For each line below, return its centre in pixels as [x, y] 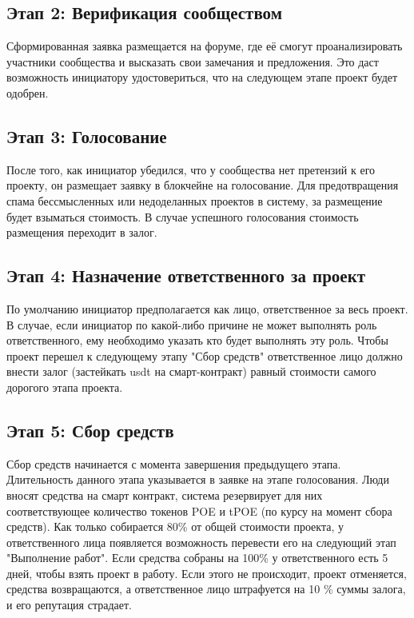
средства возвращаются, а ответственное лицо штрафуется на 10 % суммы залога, [206, 589]
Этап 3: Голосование [87, 136]
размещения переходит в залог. [82, 232]
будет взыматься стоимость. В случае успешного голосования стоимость [183, 216]
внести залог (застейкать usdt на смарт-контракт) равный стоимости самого [191, 371]
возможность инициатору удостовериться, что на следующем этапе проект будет [202, 77]
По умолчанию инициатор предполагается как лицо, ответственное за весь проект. [207, 308]
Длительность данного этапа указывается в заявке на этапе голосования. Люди [198, 479]
